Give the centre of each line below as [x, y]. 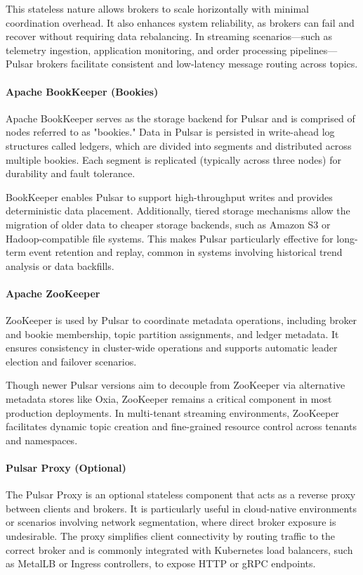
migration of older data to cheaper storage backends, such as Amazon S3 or [168, 224]
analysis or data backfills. [60, 265]
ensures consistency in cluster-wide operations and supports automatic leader [172, 348]
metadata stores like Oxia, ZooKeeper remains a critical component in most [169, 399]
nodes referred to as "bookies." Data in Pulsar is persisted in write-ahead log [170, 132]
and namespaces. [42, 440]
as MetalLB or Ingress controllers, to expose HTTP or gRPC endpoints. [161, 563]
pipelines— [313, 50]
